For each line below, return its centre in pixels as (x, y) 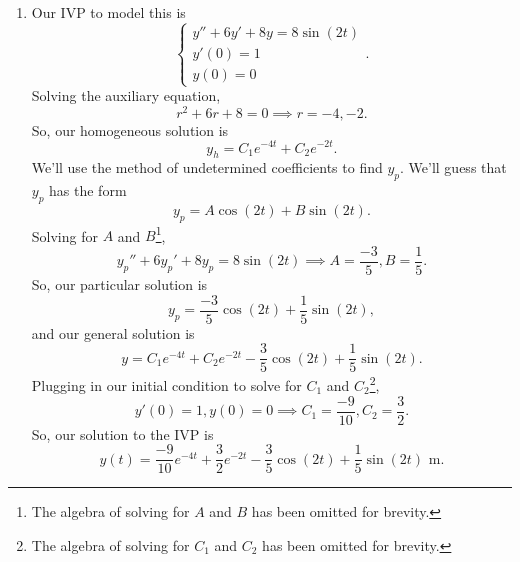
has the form (88, 190)
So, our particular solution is (119, 284)
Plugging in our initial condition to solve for (166, 384)
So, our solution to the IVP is (122, 433)
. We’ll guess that (453, 167)
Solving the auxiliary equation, (126, 95)
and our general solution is (113, 332)
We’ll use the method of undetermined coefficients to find (207, 167)
